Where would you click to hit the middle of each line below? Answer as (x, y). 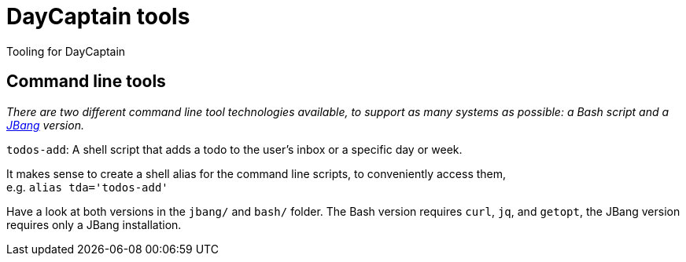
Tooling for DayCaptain (66, 51)
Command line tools (86, 82)
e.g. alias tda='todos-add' (87, 187)
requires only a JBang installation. (94, 224)
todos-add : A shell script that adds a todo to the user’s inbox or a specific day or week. (234, 149)
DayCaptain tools (98, 16)
